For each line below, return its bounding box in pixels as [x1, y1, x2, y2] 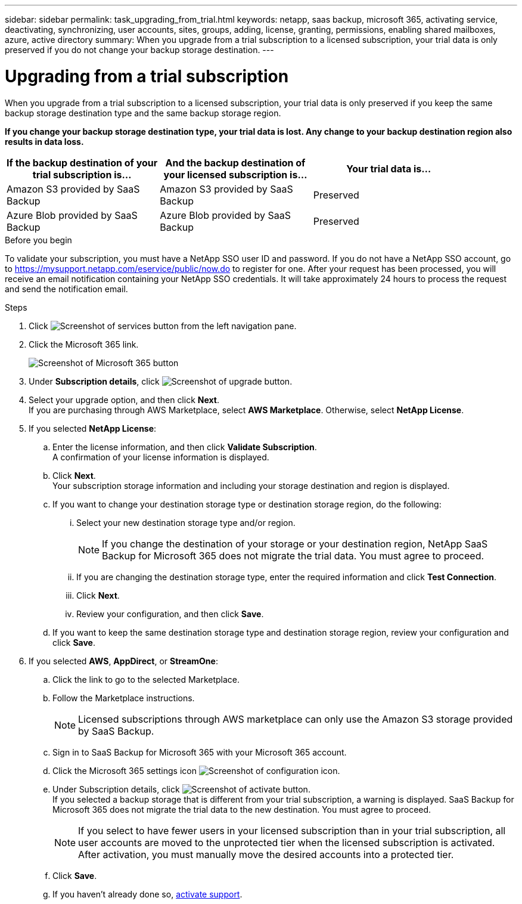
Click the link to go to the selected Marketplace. [52, 674, 240, 685]
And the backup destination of [165, 156, 306, 169]
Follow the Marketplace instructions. [52, 692, 195, 703]
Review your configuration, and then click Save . [76, 608, 264, 619]
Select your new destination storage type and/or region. [76, 517, 296, 528]
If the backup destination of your [7, 156, 158, 169]
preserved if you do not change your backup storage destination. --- [5, 45, 274, 55]
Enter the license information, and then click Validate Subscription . [52, 441, 317, 452]
